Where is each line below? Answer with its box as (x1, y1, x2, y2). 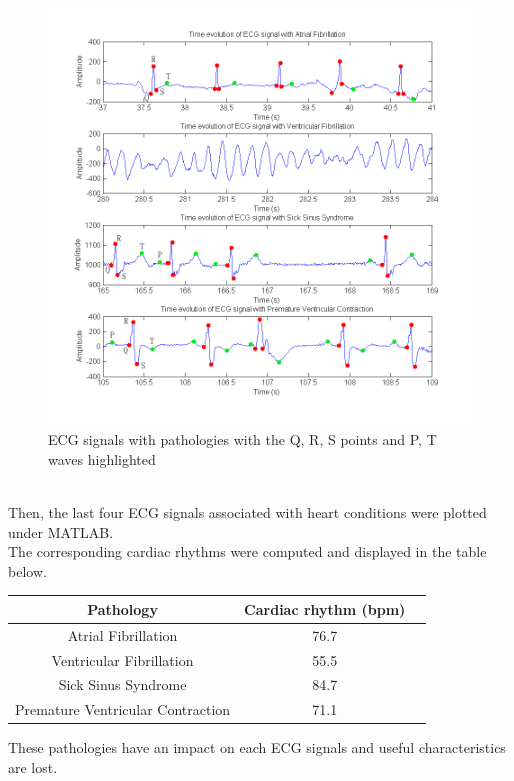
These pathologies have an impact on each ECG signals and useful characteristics (8, 737, 506, 758)
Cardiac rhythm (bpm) (244, 598, 406, 619)
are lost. (8, 757, 58, 777)
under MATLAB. (8, 521, 114, 542)
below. (8, 560, 47, 581)
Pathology (87, 598, 158, 619)
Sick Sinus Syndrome (58, 674, 187, 695)
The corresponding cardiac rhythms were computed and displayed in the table (8, 541, 487, 562)
